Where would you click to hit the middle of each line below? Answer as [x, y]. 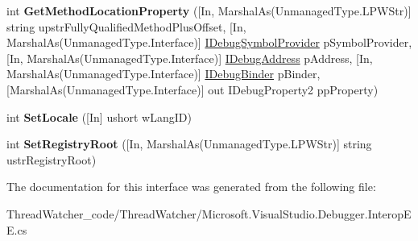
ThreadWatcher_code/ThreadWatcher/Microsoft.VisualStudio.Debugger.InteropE [209, 213]
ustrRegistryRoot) [52, 159]
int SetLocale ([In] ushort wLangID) [99, 116]
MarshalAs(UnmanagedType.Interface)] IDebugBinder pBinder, [163, 74]
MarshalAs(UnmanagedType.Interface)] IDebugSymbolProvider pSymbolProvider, [209, 42]
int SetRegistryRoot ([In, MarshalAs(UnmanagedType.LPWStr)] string [189, 144]
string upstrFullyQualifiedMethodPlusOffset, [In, [126, 26]
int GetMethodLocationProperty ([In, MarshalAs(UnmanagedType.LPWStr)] [209, 10]
